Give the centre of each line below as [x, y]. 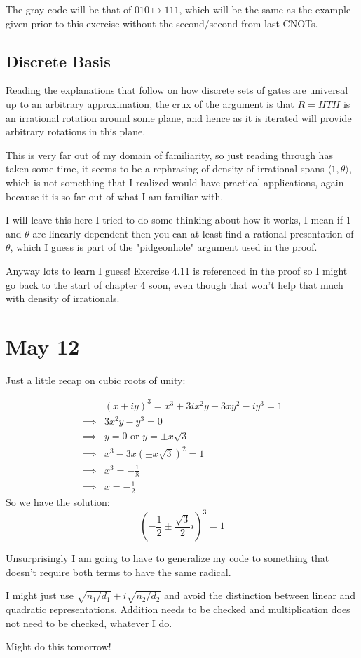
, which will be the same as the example [265, 9]
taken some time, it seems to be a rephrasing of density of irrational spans [165, 169]
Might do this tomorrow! [59, 646]
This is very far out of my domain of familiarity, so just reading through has [169, 155]
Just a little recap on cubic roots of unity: [96, 379]
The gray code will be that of [69, 9]
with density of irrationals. [63, 298]
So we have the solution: [58, 501]
